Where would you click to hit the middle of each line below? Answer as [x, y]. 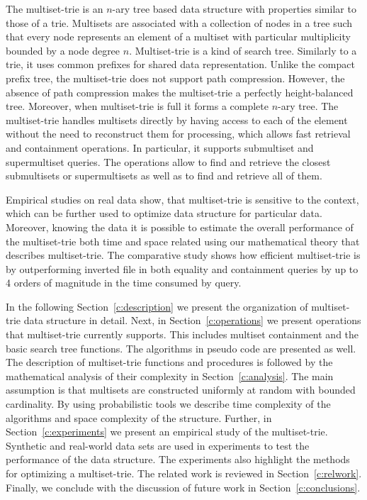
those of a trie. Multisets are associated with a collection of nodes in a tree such [179, 22]
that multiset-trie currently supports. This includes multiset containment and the [182, 334]
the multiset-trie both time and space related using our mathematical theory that [183, 241]
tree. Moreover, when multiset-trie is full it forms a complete [137, 106]
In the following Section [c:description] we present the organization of [157, 306]
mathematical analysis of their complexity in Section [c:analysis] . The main [170, 376]
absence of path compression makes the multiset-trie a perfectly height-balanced [180, 92]
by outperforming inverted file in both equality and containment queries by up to [182, 268]
